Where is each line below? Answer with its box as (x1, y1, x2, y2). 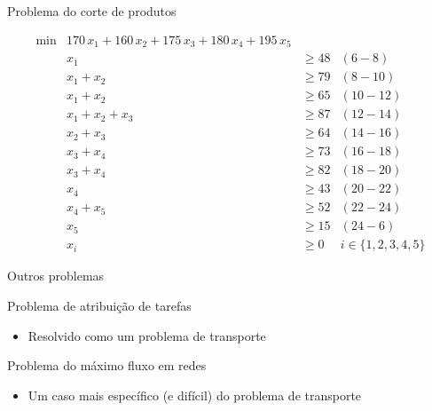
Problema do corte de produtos (7, 2, 177, 20)
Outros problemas (7, 266, 105, 285)
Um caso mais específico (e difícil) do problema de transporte (27, 385, 362, 404)
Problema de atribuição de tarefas (7, 296, 192, 315)
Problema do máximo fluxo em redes (7, 356, 207, 375)
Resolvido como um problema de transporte (27, 326, 266, 344)
